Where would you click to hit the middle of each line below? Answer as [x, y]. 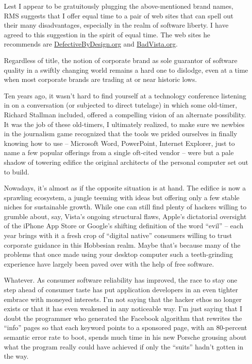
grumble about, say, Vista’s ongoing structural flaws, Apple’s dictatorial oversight [125, 216]
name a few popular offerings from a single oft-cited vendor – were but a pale [119, 152]
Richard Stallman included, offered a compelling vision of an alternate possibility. [125, 114]
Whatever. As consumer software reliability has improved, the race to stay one [121, 280]
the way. [16, 356]
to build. [17, 171]
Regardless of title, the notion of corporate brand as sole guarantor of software [121, 60]
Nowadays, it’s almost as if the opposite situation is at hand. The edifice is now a [125, 188]
